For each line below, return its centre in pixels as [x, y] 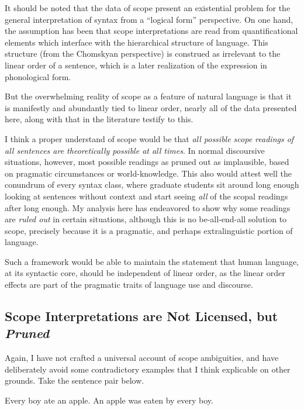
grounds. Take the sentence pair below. [75, 380]
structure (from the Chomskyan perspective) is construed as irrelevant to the [143, 54]
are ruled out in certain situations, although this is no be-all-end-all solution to [146, 219]
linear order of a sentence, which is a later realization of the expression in [136, 65]
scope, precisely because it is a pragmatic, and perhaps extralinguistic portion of [149, 230]
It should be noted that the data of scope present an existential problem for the [148, 8]
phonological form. [38, 76]
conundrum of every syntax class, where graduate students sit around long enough [152, 185]
